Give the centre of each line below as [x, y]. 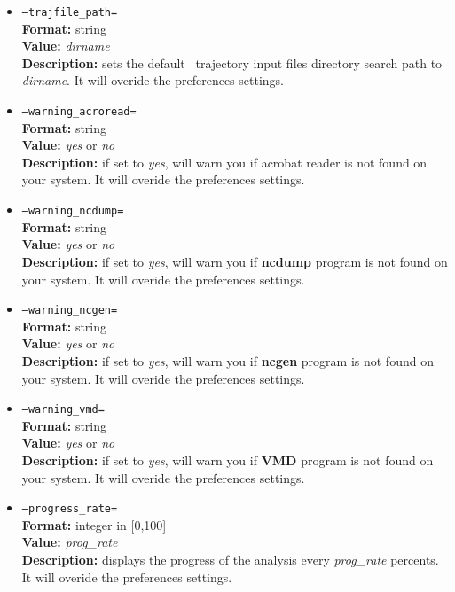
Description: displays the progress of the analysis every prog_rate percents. [230, 559]
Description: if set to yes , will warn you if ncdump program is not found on [235, 261]
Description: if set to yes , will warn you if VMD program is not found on [227, 460]
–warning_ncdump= [73, 211]
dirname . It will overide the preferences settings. [153, 80]
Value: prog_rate [70, 542]
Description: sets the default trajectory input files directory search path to [232, 62]
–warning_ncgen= [70, 311]
